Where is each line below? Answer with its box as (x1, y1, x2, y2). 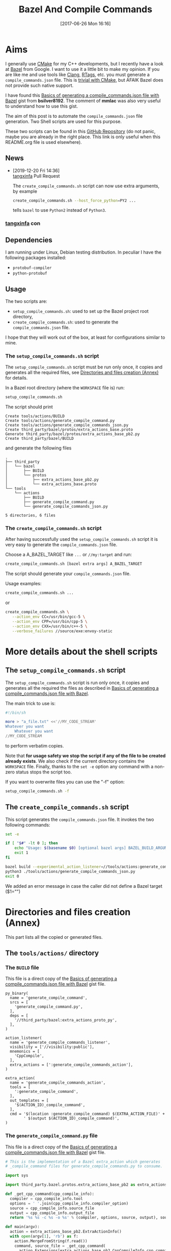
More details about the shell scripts (5, 645, 158, 657)
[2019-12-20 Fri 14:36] (12, 167, 60, 173)
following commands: (5, 821, 50, 828)
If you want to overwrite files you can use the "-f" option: (5, 779, 125, 785)
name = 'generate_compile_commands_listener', (10, 1040, 110, 1045)
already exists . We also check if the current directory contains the (5, 758, 145, 764)
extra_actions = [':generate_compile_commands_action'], (10, 1062, 133, 1067)
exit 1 (14, 850, 28, 856)
